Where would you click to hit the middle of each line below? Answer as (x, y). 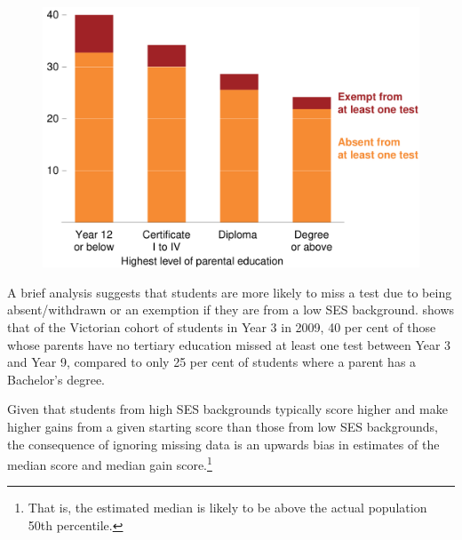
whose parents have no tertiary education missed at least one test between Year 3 (229, 344)
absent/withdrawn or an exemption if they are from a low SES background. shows (231, 310)
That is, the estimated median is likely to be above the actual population (227, 508)
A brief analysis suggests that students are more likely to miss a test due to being (230, 292)
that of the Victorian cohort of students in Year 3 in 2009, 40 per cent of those (222, 326)
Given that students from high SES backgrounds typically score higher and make (227, 409)
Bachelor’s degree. (56, 379)
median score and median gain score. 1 (110, 463)
